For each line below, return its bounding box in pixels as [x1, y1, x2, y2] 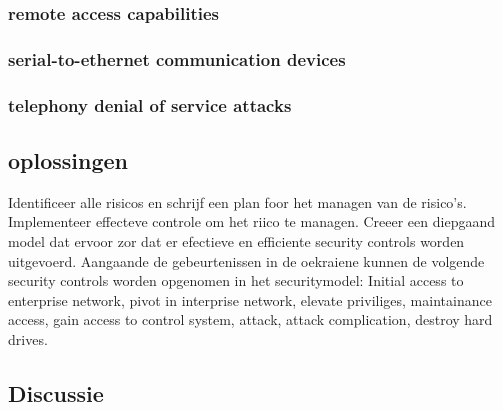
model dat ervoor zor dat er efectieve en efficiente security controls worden [8, 230, 465, 251]
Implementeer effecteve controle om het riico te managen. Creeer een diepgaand [8, 211, 495, 232]
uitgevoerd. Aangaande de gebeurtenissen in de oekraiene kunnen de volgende [8, 250, 485, 271]
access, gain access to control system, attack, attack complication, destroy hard [8, 309, 493, 330]
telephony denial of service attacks [8, 92, 292, 117]
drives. [8, 328, 48, 349]
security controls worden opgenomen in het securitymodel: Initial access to [8, 270, 464, 291]
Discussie [8, 377, 104, 408]
